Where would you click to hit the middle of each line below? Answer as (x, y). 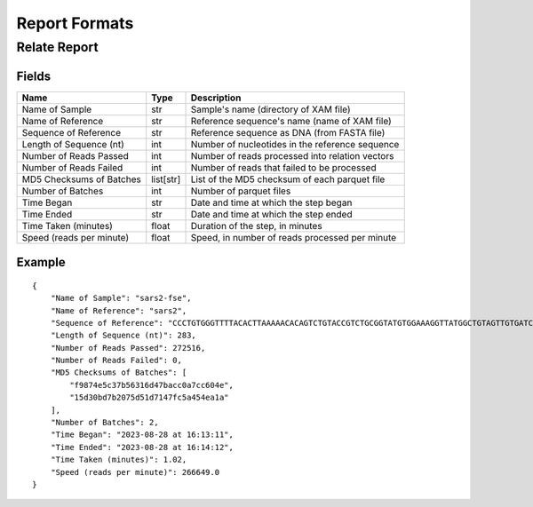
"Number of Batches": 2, (104, 423)
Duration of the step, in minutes (257, 226)
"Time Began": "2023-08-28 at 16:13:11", (142, 435)
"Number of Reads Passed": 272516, (128, 348)
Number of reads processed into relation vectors (292, 155)
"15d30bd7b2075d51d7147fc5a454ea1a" (150, 398)
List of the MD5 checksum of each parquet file (288, 179)
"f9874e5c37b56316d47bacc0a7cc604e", (152, 385)
